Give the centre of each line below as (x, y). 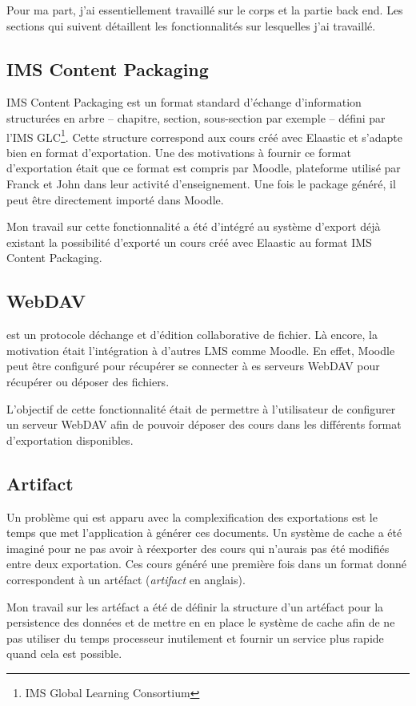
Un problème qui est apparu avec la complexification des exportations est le (192, 516)
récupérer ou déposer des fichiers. (88, 381)
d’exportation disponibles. (70, 440)
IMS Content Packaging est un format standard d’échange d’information (184, 102)
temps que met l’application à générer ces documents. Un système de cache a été (204, 533)
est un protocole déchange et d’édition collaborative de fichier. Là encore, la (192, 335)
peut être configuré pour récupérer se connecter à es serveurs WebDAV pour (193, 366)
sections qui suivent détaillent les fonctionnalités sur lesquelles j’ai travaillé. (191, 25)
